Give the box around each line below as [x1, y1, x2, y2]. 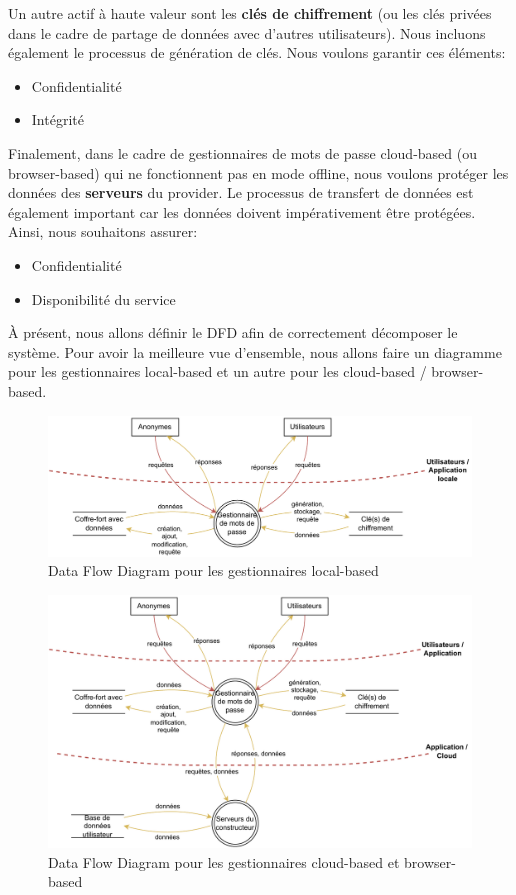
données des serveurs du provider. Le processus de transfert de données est [8, 182, 474, 203]
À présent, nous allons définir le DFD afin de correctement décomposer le [8, 322, 458, 343]
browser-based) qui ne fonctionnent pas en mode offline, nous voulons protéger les [8, 162, 509, 183]
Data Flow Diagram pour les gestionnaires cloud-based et [48, 851, 400, 872]
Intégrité [31, 109, 84, 130]
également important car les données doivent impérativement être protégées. [8, 201, 476, 222]
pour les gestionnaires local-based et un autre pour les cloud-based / [8, 361, 427, 382]
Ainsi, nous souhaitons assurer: [8, 221, 198, 242]
